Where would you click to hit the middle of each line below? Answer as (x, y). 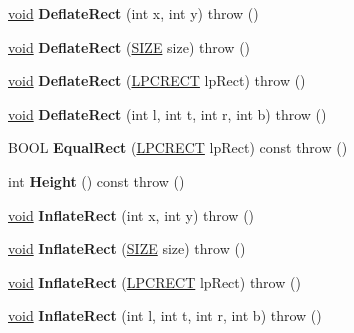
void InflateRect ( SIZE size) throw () (127, 248)
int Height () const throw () (96, 180)
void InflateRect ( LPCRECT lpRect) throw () (154, 281)
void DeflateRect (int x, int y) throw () (133, 13)
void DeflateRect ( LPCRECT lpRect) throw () (157, 80)
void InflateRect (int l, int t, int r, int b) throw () (165, 315)
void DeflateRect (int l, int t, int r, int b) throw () (167, 113)
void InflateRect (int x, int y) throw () (131, 214)
